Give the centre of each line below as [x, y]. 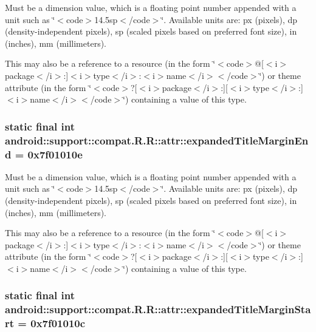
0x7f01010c [58, 323]
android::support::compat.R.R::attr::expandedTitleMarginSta [158, 309]
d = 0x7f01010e [44, 154]
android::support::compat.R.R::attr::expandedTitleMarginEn [157, 140]
